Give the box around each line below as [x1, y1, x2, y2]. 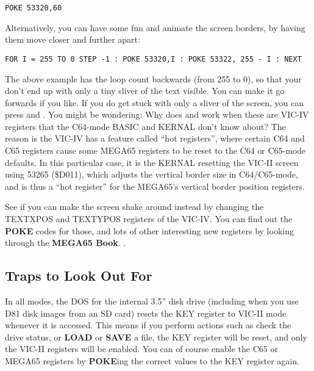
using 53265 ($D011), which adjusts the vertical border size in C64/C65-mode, [5, 168, 298, 181]
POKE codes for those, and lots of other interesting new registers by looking [5, 224, 294, 237]
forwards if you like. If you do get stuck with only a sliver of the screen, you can [5, 96, 304, 109]
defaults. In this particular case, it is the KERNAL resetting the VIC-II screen [5, 156, 299, 168]
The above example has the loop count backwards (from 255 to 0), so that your [5, 72, 302, 85]
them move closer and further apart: [5, 33, 140, 46]
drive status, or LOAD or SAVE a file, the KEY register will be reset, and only [5, 330, 307, 343]
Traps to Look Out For [5, 266, 152, 285]
